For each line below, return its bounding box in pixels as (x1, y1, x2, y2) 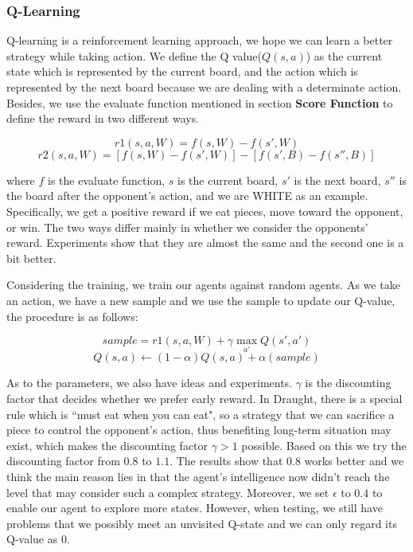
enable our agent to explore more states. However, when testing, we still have (6, 499, 383, 516)
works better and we (304, 452, 404, 469)
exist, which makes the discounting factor (6, 437, 208, 453)
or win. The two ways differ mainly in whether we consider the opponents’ (6, 218, 368, 235)
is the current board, (177, 171, 279, 188)
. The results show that (169, 452, 283, 469)
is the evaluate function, (48, 171, 166, 188)
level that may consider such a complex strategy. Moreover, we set (6, 483, 329, 500)
